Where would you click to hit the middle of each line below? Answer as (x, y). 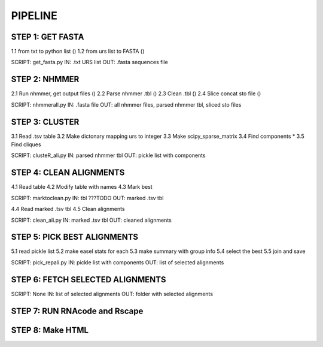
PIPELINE (34, 16)
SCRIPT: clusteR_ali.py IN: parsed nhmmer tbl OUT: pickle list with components (108, 155)
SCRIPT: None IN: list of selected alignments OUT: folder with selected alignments (112, 294)
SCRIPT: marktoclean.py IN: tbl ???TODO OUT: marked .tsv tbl (87, 198)
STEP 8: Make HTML (50, 330)
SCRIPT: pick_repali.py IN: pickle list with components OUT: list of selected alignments (118, 262)
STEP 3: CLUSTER (45, 122)
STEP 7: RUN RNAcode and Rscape (77, 311)
